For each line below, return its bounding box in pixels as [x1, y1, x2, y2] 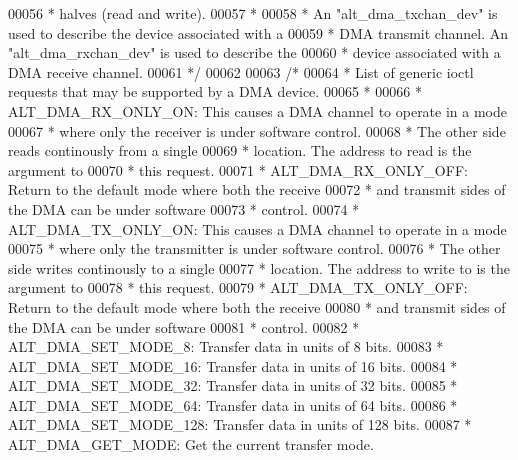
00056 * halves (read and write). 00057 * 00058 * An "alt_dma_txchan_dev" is [8, 3, 498, 23]
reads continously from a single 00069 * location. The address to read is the [8, 140, 472, 161]
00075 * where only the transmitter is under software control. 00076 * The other [8, 238, 501, 259]
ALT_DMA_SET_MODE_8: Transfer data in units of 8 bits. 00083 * [8, 336, 444, 357]
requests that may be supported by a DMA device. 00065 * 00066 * [8, 81, 422, 102]
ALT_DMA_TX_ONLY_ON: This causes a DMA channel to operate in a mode [8, 218, 507, 239]
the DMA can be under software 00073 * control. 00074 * [8, 198, 360, 219]
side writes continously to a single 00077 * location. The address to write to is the [8, 257, 510, 278]
